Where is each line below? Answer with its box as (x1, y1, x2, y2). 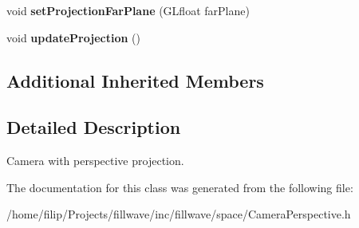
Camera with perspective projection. (6, 152, 184, 169)
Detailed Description (6, 115, 181, 140)
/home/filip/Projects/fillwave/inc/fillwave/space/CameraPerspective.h (6, 206, 351, 222)
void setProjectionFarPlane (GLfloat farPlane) (6, 2, 250, 18)
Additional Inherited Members (6, 68, 264, 92)
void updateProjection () (6, 29, 140, 45)
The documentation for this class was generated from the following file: (6, 179, 353, 195)
